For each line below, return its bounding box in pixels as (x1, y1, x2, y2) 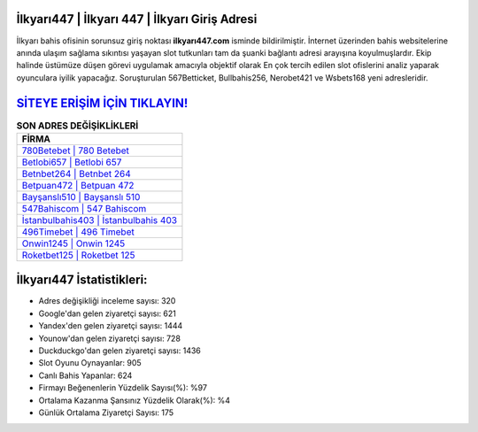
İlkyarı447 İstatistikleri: (16, 273, 148, 288)
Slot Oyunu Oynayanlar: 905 (38, 358, 142, 368)
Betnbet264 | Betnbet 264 (21, 167, 132, 180)
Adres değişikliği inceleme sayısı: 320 (38, 296, 176, 306)
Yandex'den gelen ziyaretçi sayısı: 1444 (38, 320, 183, 331)
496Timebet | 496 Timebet (21, 226, 135, 238)
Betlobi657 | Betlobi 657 (21, 156, 122, 168)
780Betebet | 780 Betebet (21, 144, 130, 157)
